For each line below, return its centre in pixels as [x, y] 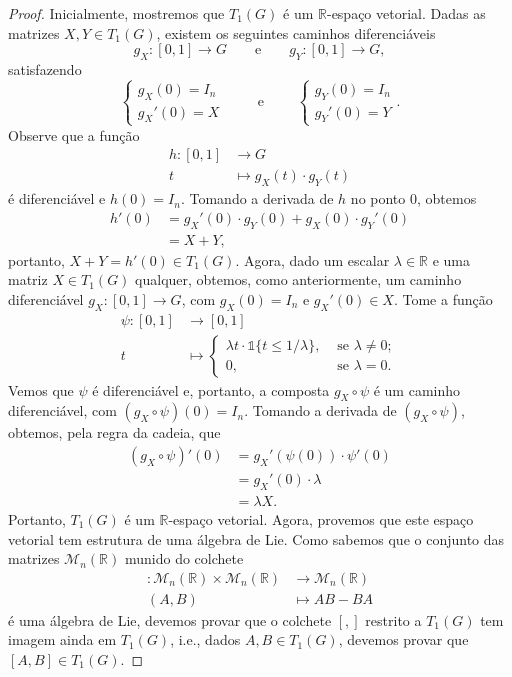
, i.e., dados [205, 639]
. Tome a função [443, 298]
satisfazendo [45, 68]
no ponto [378, 198]
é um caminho [417, 389]
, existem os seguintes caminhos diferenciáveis [296, 32]
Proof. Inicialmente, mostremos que [116, 13]
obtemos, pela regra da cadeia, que [114, 432]
